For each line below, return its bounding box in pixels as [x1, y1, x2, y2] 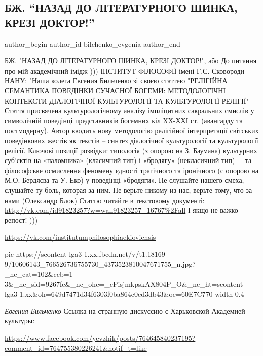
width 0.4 [215, 288, 244, 299]
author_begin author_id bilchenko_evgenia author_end [5, 38, 180, 49]
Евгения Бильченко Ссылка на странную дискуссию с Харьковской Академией [5, 305, 245, 316]
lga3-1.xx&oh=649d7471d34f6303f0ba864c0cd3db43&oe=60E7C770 [5, 288, 213, 299]
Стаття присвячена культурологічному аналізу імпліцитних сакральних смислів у [5, 105, 254, 116]
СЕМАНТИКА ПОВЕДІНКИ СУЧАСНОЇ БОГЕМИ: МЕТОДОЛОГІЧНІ [5, 85, 226, 95]
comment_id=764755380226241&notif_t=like [5, 342, 147, 353]
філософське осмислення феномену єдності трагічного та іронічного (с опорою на [5, 165, 258, 175]
